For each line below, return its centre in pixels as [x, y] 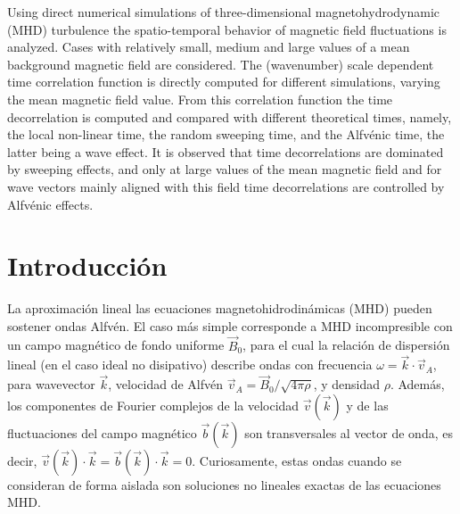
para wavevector [51, 384]
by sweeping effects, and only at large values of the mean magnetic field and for [225, 169]
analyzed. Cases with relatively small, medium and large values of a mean [209, 47]
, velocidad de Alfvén [166, 384]
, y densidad [346, 384]
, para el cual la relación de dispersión [346, 345]
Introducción [87, 265]
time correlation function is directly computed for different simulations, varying [224, 82]
